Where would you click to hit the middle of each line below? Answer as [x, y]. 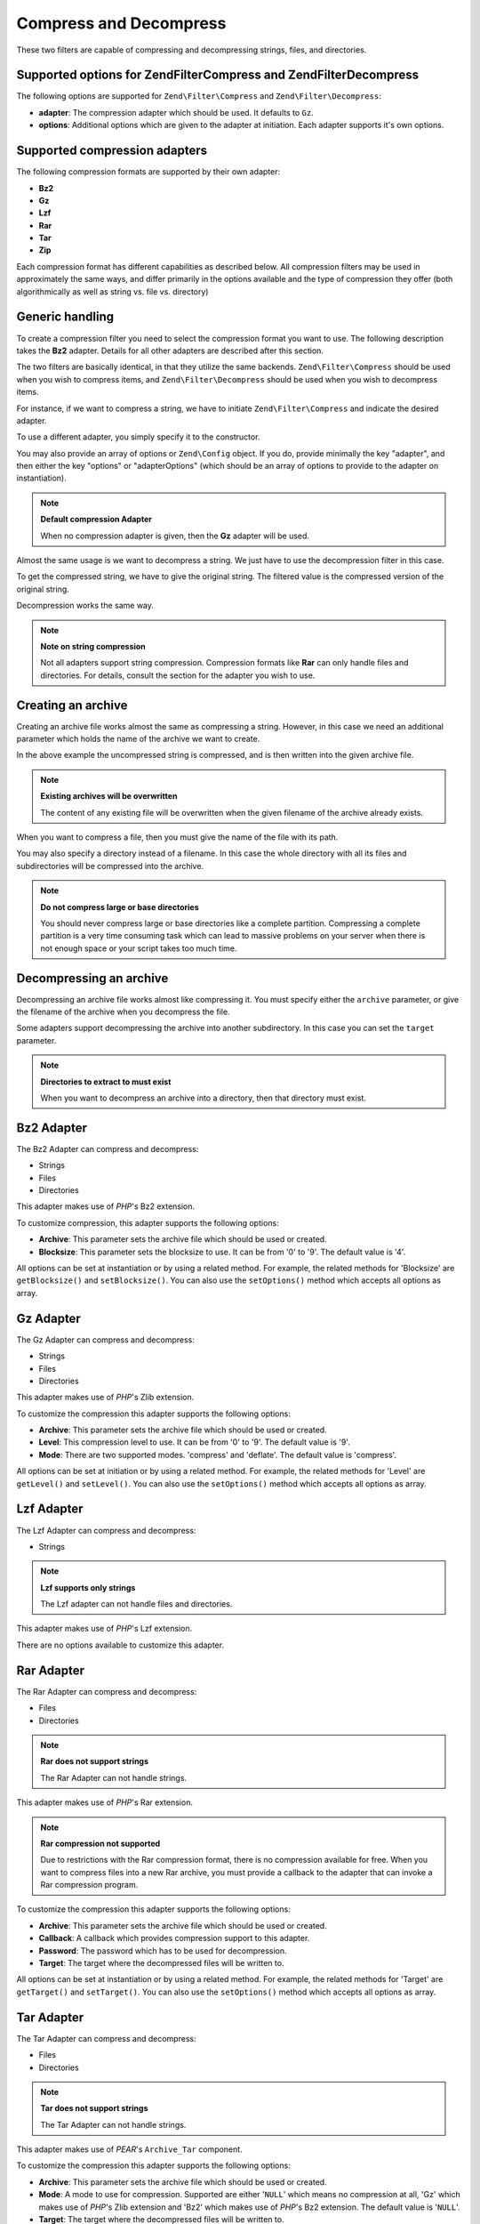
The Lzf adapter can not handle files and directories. [136, 1604]
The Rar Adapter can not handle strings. [113, 1777]
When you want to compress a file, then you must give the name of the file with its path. [177, 837]
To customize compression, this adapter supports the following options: [148, 1222]
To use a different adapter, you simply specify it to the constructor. [138, 437]
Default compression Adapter [96, 520]
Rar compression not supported [100, 1843]
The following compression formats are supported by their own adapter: [148, 172]
